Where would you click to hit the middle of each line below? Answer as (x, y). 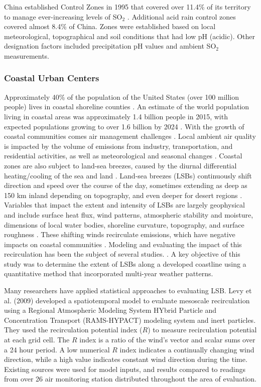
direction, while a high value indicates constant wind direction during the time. (126, 359)
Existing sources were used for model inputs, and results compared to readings (125, 369)
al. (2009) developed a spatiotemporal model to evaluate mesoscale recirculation (127, 300)
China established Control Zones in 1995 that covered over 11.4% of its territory (127, 7)
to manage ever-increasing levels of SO (63, 16)
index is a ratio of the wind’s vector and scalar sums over (167, 340)
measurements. (27, 55)
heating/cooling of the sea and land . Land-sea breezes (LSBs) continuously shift (128, 175)
